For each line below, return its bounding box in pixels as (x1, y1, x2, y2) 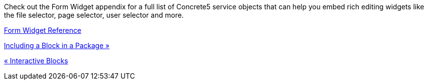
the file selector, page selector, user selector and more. (4, 11, 184, 19)
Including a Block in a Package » (4, 41, 110, 50)
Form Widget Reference (4, 26, 82, 34)
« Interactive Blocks (4, 56, 68, 65)
